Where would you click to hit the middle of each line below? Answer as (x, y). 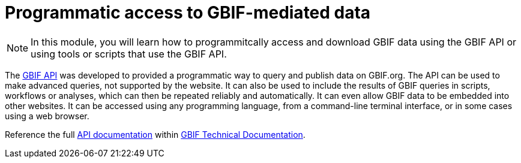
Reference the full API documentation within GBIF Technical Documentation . (155, 134)
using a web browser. (47, 116)
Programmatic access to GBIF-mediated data (188, 13)
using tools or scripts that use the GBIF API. (129, 54)
